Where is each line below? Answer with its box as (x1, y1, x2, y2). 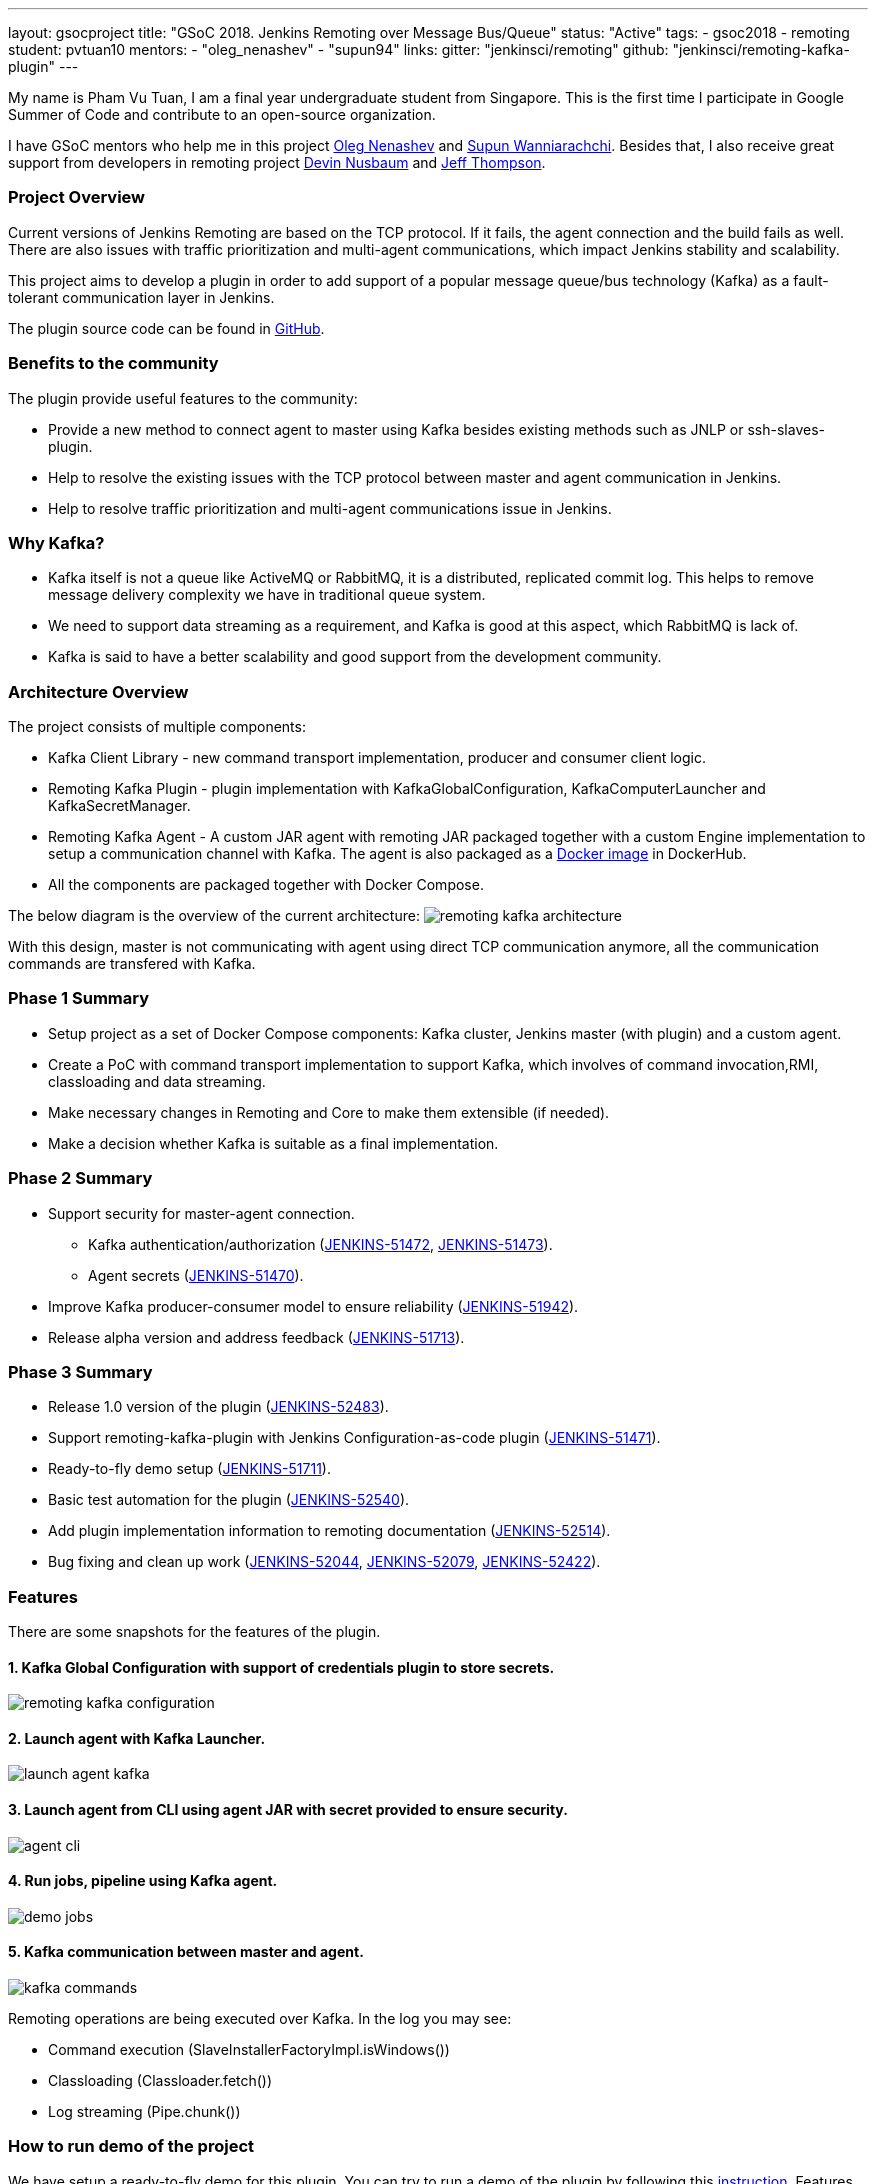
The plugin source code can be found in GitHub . (8, 319, 325, 337)
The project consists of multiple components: (8, 718, 306, 735)
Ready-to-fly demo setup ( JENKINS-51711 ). (48, 1460, 331, 1478)
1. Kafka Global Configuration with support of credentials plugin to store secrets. (8, 1658, 555, 1676)
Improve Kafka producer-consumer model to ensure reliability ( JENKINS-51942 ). (48, 1297, 579, 1315)
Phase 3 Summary (8, 1361, 153, 1382)
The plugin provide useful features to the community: (8, 389, 358, 407)
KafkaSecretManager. (48, 797, 191, 814)
